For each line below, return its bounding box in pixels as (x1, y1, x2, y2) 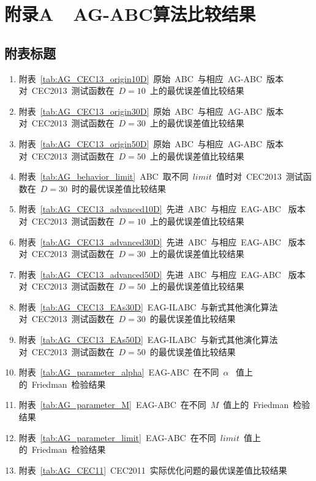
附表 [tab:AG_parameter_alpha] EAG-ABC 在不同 (18, 366, 219, 379)
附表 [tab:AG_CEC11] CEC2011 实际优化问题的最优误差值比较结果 (18, 463, 287, 476)
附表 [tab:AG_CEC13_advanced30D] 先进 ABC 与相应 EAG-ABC (18, 235, 281, 248)
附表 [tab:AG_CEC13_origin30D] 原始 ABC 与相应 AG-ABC (18, 104, 263, 117)
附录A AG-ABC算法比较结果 (4, 1, 256, 26)
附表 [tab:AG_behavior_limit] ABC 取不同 (18, 170, 189, 183)
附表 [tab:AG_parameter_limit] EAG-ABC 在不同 (18, 431, 216, 444)
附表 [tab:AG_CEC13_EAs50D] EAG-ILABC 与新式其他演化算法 (18, 333, 278, 346)
